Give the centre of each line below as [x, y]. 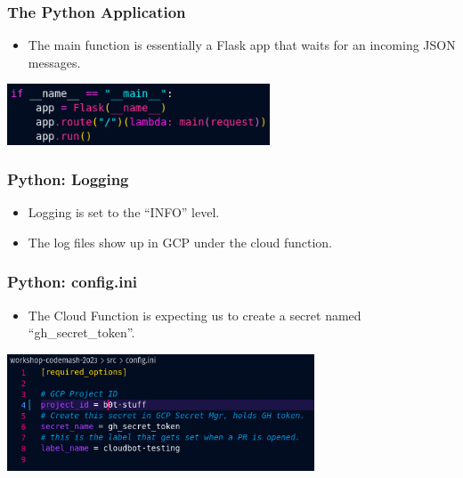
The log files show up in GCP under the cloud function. [180, 242]
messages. [54, 62]
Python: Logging [68, 179]
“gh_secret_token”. [81, 332]
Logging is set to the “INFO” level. [124, 212]
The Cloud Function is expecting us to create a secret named [195, 315]
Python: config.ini [73, 282]
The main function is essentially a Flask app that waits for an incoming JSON [242, 45]
